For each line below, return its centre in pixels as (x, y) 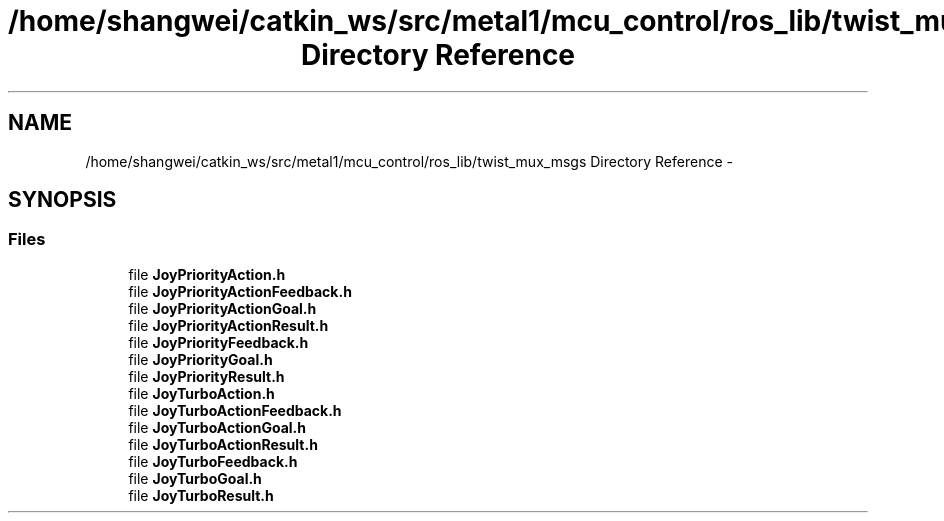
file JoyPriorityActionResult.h (228, 325)
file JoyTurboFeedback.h (213, 461)
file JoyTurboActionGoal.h (217, 427)
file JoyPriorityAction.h (207, 274)
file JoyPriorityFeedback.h (218, 342)
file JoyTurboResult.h (201, 495)
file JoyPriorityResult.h (206, 376)
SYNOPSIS (62, 200)
